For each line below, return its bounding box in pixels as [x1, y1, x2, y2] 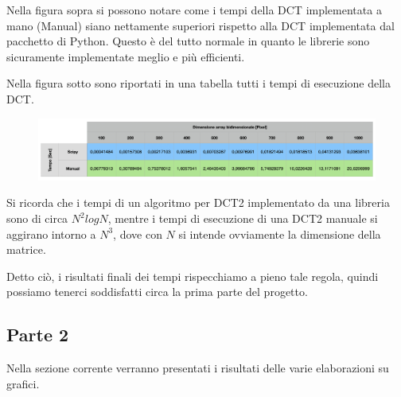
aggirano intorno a [6, 225, 96, 242]
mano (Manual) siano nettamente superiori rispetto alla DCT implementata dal [6, 17, 395, 33]
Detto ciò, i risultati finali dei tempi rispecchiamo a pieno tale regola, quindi [6, 267, 379, 284]
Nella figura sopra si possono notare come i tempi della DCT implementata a [6, 2, 382, 18]
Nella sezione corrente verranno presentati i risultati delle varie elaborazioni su [6, 360, 389, 376]
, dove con [113, 225, 162, 242]
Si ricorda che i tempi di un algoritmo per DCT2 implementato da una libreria [6, 194, 390, 211]
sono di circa [6, 210, 68, 226]
